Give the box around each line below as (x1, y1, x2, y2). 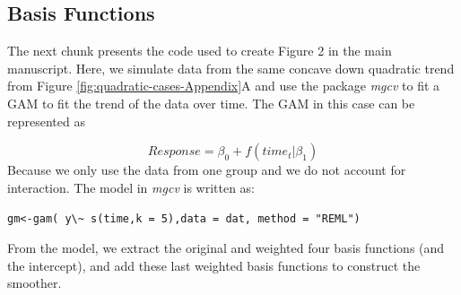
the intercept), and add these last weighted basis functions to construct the (7, 256, 421, 274)
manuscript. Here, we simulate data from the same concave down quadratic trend (7, 58, 455, 77)
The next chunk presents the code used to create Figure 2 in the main (7, 41, 392, 60)
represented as (7, 111, 85, 130)
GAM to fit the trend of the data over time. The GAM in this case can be (7, 93, 415, 112)
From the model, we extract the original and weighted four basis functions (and (7, 239, 445, 257)
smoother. (7, 273, 62, 292)
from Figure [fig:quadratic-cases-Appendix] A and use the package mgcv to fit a (7, 76, 440, 95)
